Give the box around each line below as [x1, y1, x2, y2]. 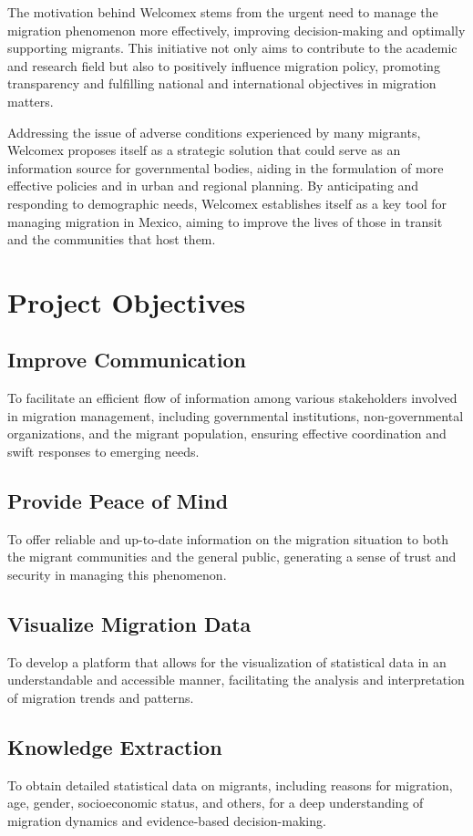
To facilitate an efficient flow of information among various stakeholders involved [7, 388, 458, 408]
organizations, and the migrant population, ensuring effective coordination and [7, 424, 447, 443]
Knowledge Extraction [7, 733, 222, 761]
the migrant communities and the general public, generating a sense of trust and [7, 547, 457, 566]
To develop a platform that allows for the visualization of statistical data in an [7, 652, 447, 671]
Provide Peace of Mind [7, 487, 229, 515]
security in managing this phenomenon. [7, 565, 227, 584]
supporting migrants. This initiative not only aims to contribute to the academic [7, 38, 458, 57]
